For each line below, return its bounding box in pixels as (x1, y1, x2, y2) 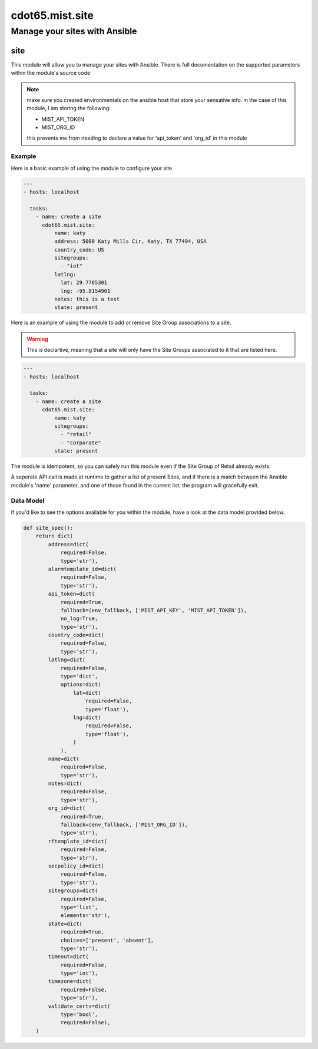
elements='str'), (60, 912, 111, 919)
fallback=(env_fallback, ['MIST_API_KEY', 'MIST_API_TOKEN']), (60, 607, 247, 613)
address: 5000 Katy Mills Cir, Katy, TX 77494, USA (54, 238, 207, 245)
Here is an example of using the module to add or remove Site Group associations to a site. (11, 319, 231, 326)
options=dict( (60, 681, 101, 688)
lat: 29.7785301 (60, 279, 108, 286)
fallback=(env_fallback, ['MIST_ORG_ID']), (60, 822, 188, 828)
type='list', (60, 903, 98, 911)
